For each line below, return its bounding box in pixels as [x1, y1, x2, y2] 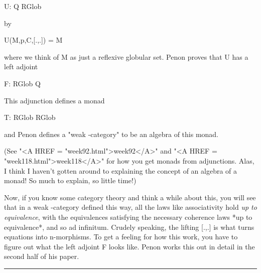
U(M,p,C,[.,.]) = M [4, 35, 63, 45]
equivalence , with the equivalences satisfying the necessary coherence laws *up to [4, 211, 252, 222]
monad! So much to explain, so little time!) [4, 175, 137, 186]
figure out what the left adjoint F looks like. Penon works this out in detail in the [4, 241, 255, 251]
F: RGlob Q [4, 78, 41, 88]
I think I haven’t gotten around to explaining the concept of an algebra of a [4, 165, 237, 176]
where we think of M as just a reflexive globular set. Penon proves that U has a [4, 51, 248, 62]
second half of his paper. [4, 251, 79, 261]
